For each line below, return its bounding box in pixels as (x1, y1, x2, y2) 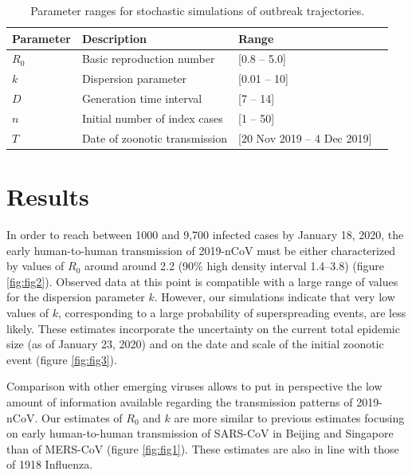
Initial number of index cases (81, 109, 223, 126)
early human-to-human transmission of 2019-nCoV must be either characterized (6, 241, 396, 258)
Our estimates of (41, 409, 123, 426)
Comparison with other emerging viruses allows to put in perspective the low (6, 378, 383, 395)
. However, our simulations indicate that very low (154, 289, 395, 305)
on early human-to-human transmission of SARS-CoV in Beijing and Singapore (6, 425, 394, 442)
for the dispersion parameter (6, 289, 145, 305)
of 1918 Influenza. (6, 456, 93, 473)
